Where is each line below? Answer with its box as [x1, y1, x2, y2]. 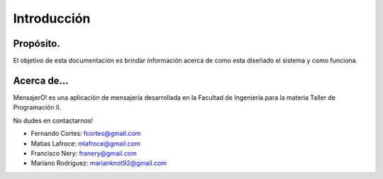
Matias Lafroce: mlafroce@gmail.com [30, 139, 141, 148]
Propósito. [13, 37, 60, 50]
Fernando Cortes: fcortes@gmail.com [30, 129, 141, 138]
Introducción [13, 11, 91, 26]
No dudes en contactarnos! [13, 116, 94, 125]
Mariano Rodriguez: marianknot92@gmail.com [30, 159, 167, 168]
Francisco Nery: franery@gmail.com [30, 149, 138, 157]
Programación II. [13, 103, 62, 112]
